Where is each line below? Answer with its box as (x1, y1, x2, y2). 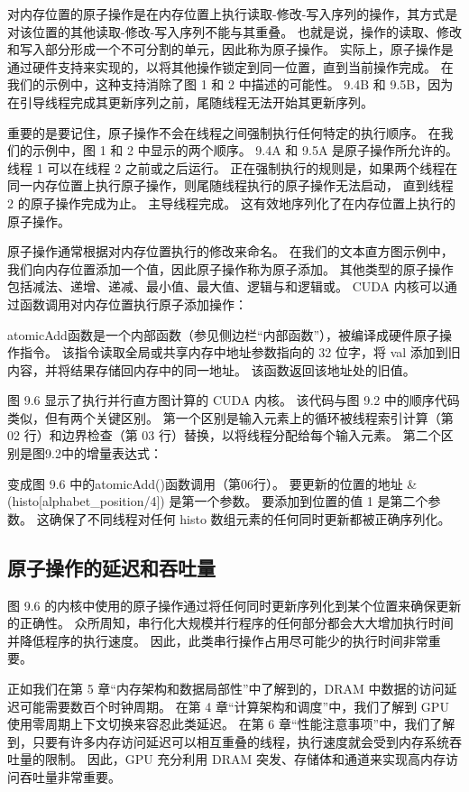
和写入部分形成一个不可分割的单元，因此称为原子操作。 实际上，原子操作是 (7, 40, 454, 59)
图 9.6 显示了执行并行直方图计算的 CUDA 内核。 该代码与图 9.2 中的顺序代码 (7, 391, 460, 410)
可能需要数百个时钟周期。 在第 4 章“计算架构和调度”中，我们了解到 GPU (19, 696, 449, 715)
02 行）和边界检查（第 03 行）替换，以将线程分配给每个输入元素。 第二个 (7, 426, 441, 445)
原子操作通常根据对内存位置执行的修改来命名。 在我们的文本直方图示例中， (7, 242, 454, 261)
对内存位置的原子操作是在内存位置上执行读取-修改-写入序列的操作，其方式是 (7, 5, 458, 23)
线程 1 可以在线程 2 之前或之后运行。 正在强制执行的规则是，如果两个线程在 (7, 158, 458, 177)
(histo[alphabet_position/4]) (7, 492, 165, 511)
